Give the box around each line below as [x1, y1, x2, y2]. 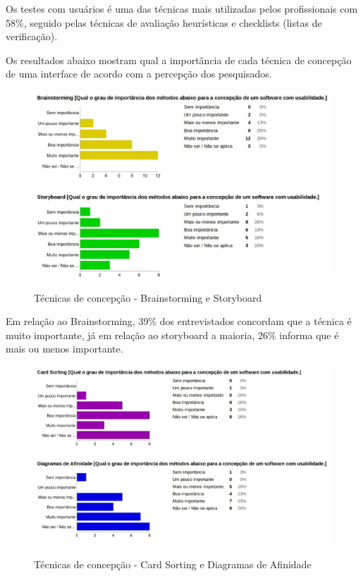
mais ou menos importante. [6, 341, 123, 356]
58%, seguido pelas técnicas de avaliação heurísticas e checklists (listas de [6, 15, 322, 30]
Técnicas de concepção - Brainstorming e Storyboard [34, 290, 262, 305]
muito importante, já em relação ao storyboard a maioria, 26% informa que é [6, 327, 339, 342]
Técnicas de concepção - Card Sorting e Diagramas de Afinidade [34, 556, 312, 571]
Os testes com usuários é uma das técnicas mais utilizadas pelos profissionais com [6, 1, 358, 16]
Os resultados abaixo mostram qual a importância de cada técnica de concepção [6, 52, 352, 67]
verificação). [6, 29, 58, 44]
